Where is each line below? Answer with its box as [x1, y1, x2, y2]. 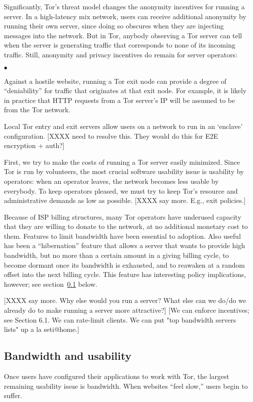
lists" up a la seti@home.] [4, 324, 80, 334]
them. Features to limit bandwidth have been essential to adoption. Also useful [4, 230, 241, 241]
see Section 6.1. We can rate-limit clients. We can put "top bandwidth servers [4, 314, 236, 325]
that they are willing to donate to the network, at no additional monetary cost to [4, 221, 248, 231]
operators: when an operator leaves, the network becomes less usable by [4, 176, 219, 186]
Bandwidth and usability [4, 348, 132, 363]
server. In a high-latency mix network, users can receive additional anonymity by [4, 11, 247, 21]
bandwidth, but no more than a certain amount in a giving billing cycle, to [4, 250, 229, 260]
